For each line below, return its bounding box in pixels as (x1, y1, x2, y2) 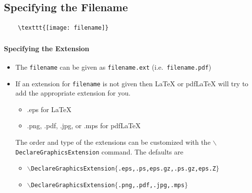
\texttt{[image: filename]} (18, 24, 109, 32)
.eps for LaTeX (27, 104, 72, 114)
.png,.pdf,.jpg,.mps (118, 181, 185, 189)
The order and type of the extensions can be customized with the (15, 137, 211, 147)
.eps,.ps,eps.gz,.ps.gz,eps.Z (118, 165, 216, 173)
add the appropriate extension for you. (15, 88, 131, 98)
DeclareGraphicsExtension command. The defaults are (15, 146, 183, 156)
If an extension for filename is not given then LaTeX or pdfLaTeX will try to (15, 78, 249, 88)
